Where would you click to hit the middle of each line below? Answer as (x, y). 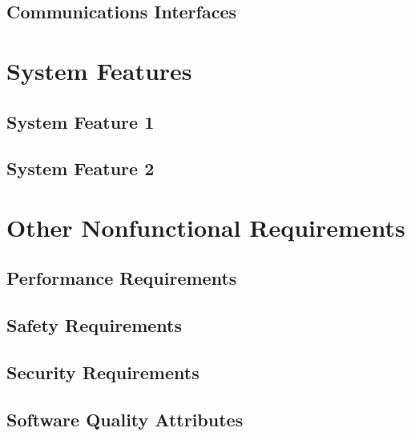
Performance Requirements (122, 278)
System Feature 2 (81, 168)
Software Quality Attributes (125, 419)
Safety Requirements (95, 325)
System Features (99, 70)
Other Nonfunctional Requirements (206, 227)
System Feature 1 (81, 121)
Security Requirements (103, 372)
